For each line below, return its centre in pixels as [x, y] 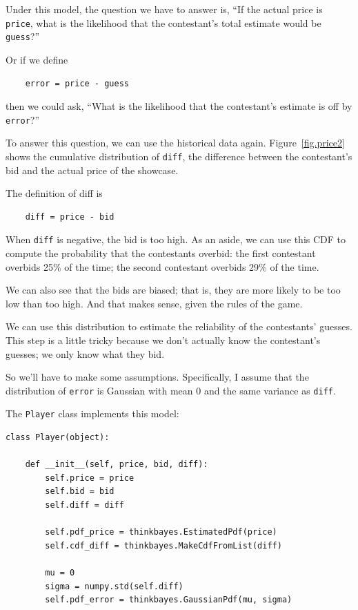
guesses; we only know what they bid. [85, 353]
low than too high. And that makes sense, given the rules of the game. [154, 303]
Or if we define [37, 59]
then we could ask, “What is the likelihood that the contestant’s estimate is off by [179, 106]
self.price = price [90, 478]
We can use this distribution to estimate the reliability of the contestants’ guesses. [179, 326]
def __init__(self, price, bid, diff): [117, 465]
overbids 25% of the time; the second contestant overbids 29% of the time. [162, 266]
